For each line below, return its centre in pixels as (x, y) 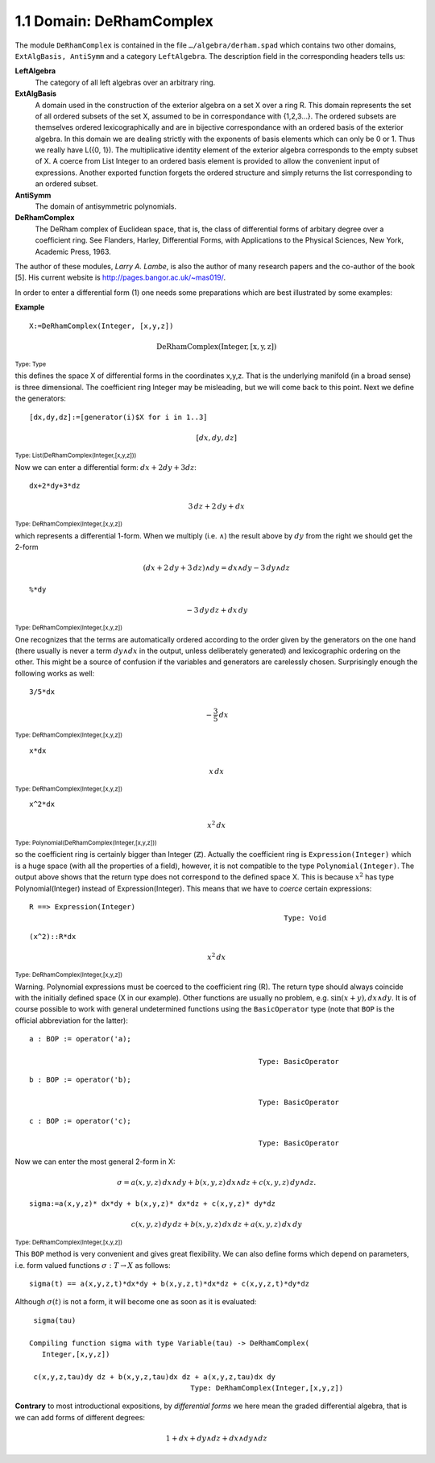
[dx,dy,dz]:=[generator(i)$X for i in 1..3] (119, 417)
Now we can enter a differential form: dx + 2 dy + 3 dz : (106, 467)
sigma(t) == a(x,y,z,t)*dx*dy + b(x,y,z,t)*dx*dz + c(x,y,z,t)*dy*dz (170, 1283)
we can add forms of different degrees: (80, 1417)
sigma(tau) (55, 1320)
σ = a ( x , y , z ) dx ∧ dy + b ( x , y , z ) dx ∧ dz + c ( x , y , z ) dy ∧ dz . (217, 1182)
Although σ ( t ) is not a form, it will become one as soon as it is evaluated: (136, 1302)
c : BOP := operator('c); (81, 1121)
